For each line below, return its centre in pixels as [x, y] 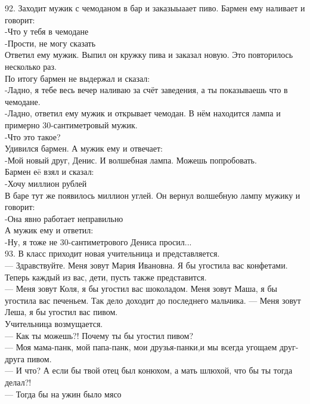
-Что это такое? [33, 136]
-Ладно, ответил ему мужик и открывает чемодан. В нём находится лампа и [143, 113]
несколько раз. [31, 66]
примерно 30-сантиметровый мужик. [71, 124]
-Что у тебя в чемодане [47, 31]
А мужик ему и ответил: [49, 230]
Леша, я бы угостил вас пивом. [61, 312]
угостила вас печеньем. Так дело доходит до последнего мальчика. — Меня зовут [153, 300]
